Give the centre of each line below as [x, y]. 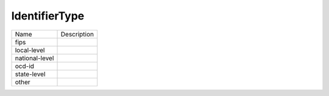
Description [77, 34]
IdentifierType [48, 16]
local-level [30, 50]
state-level [30, 74]
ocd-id [25, 66]
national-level [34, 58]
